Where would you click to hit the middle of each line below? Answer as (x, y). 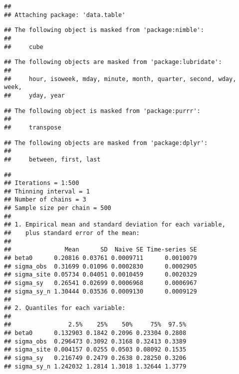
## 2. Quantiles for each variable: (65, 308)
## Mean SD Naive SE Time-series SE (101, 250)
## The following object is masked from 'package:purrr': (102, 111)
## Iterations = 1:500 (42, 183)
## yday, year (34, 95)
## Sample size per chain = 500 (58, 208)
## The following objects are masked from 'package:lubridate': (113, 62)
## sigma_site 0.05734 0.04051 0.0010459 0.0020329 (101, 275)
